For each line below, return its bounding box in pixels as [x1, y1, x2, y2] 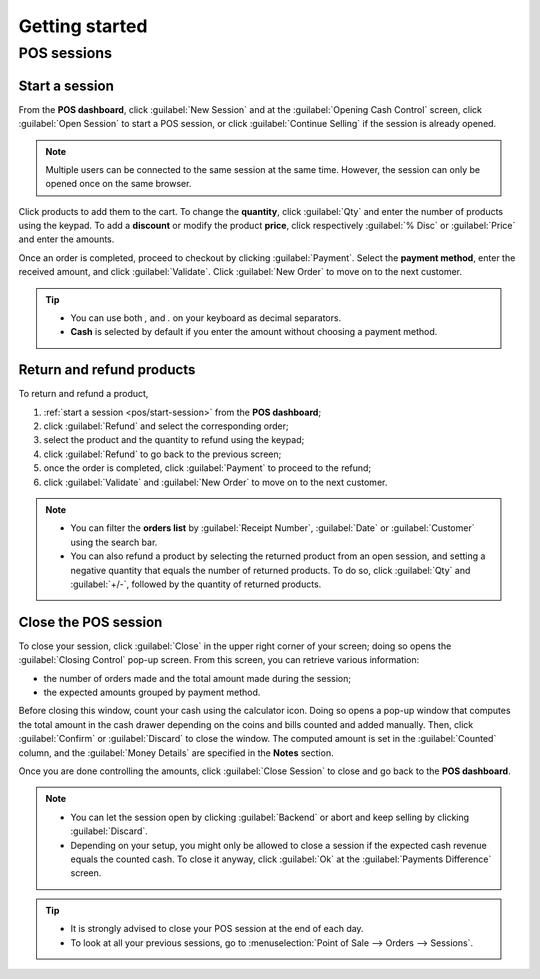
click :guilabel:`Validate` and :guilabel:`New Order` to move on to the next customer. [43, 476, 388, 488]
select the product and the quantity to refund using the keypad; [43, 434, 305, 446]
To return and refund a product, [18, 388, 149, 400]
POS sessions [18, 44, 112, 62]
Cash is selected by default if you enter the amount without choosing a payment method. [70, 326, 438, 338]
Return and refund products [18, 361, 196, 379]
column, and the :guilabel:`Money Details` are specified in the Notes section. [18, 746, 334, 759]
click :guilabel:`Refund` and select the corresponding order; [43, 420, 289, 432]
